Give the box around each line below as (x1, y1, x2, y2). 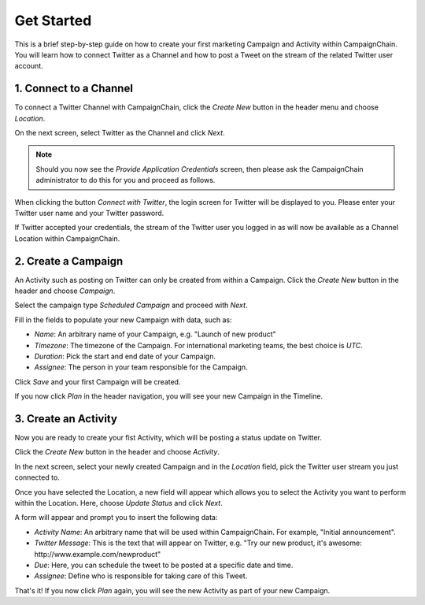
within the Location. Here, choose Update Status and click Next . (14, 499, 224, 508)
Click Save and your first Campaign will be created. (14, 377, 181, 386)
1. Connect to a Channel (14, 82, 134, 95)
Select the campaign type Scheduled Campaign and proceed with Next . (14, 300, 248, 310)
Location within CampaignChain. (14, 233, 120, 243)
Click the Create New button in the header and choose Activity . (14, 447, 220, 457)
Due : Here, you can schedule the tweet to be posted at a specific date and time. (34, 560, 294, 570)
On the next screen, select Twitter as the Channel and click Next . (14, 128, 225, 138)
